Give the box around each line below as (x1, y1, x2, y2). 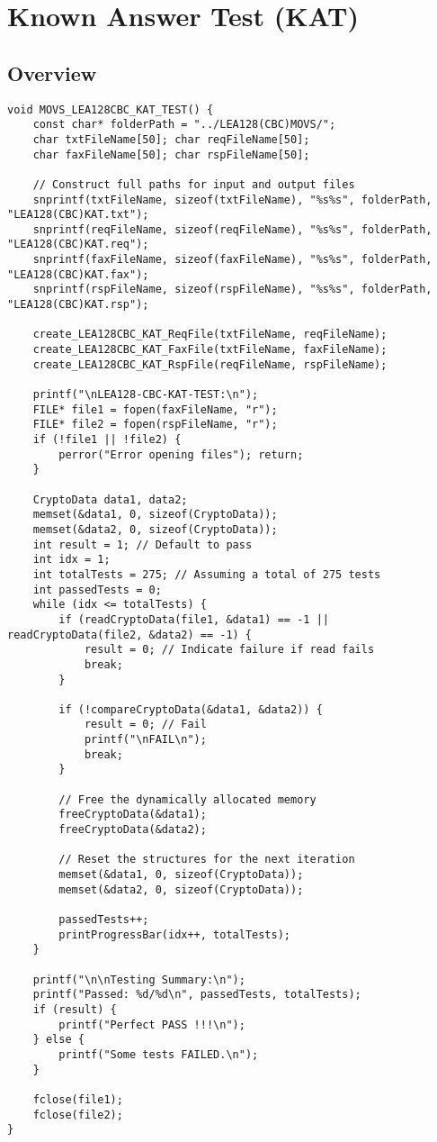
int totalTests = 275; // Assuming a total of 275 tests (32, 567, 381, 581)
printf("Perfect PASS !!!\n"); (58, 1018, 245, 1031)
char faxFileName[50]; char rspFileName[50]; (32, 148, 310, 161)
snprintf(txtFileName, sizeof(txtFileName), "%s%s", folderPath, (32, 193, 433, 206)
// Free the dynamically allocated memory (58, 793, 317, 806)
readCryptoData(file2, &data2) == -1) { (7, 628, 253, 641)
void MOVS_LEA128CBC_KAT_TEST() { (7, 103, 214, 116)
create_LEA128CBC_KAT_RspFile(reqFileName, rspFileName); (32, 358, 388, 371)
